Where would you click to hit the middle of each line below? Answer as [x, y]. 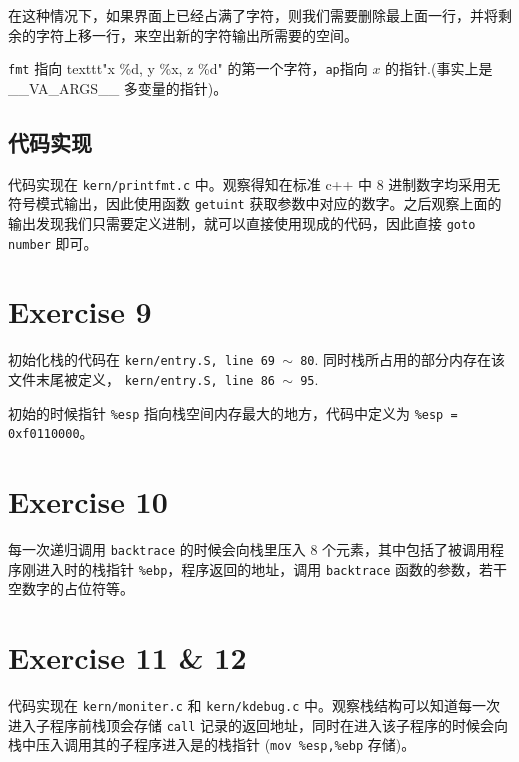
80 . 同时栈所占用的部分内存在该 [403, 359]
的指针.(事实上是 [439, 68]
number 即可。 [53, 242]
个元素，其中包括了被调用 [406, 549]
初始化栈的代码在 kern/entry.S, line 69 [142, 359]
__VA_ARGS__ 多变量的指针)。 [118, 87]
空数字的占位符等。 [71, 588]
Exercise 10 [88, 501]
